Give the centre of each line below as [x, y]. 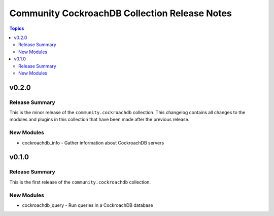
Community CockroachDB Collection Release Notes [121, 13]
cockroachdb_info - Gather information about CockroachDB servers [93, 142]
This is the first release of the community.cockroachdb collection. [80, 182]
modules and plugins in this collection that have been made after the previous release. [99, 120]
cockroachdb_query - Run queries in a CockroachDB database [88, 205]
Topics [17, 28]
